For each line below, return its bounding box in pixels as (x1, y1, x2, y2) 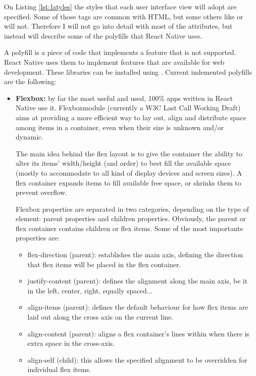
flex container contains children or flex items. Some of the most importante (15, 223, 244, 233)
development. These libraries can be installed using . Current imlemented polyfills (4, 66, 252, 77)
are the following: (4, 76, 56, 87)
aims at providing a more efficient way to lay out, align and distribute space (15, 112, 247, 122)
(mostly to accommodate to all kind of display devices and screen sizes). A (15, 167, 242, 178)
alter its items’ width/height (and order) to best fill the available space (15, 158, 231, 168)
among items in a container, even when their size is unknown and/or (15, 122, 224, 132)
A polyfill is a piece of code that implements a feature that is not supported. (4, 47, 236, 57)
